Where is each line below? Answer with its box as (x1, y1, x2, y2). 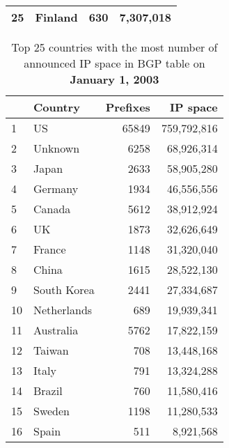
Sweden (33, 403, 70, 419)
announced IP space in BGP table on (24, 55, 205, 71)
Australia (33, 322, 79, 338)
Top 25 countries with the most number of (11, 39, 218, 55)
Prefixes (105, 99, 150, 115)
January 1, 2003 (70, 71, 159, 87)
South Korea (33, 281, 95, 298)
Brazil (33, 383, 63, 399)
